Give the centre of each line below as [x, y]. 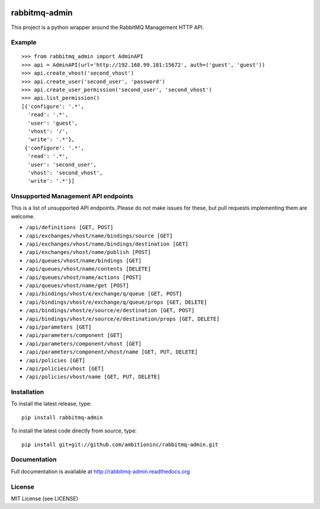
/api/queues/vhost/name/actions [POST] [84, 277]
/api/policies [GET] [56, 360]
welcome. [23, 216]
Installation [28, 392]
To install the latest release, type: [51, 404]
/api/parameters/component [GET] [74, 335]
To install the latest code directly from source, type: [74, 431]
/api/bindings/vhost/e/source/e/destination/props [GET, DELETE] [123, 319]
